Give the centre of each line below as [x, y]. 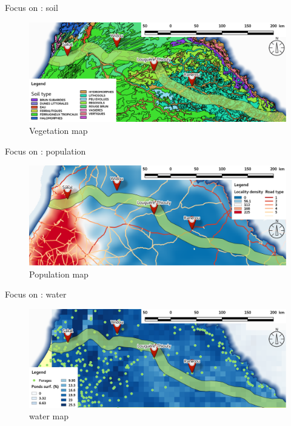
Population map [59, 274]
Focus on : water [36, 294]
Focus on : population [45, 151]
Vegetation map [59, 130]
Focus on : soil [32, 7]
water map [49, 416]
